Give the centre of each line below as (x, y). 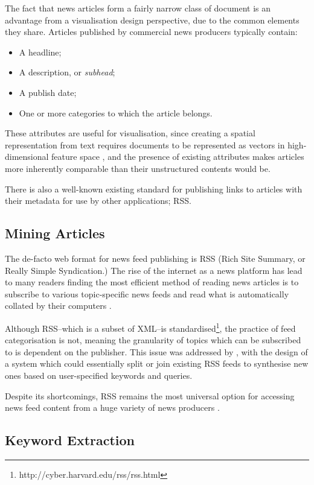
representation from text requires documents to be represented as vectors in (145, 144)
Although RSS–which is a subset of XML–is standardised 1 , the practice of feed (150, 327)
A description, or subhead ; (67, 72)
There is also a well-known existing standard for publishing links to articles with (154, 189)
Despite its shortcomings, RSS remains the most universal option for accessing (150, 395)
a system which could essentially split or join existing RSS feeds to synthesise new (157, 363)
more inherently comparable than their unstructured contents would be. (138, 168)
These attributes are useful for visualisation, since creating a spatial (130, 133)
